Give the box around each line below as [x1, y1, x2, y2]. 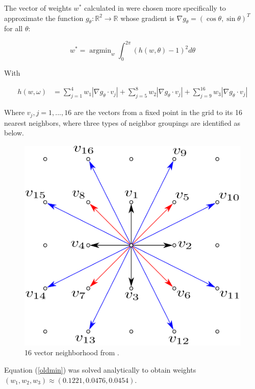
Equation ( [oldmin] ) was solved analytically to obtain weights [4, 364, 196, 375]
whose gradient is [120, 12, 174, 23]
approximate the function [4, 12, 84, 23]
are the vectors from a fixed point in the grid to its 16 [73, 107, 242, 118]
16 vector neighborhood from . [24, 347, 119, 358]
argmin [89, 47, 111, 55]
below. [4, 127, 24, 138]
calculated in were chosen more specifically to [84, 3, 226, 13]
